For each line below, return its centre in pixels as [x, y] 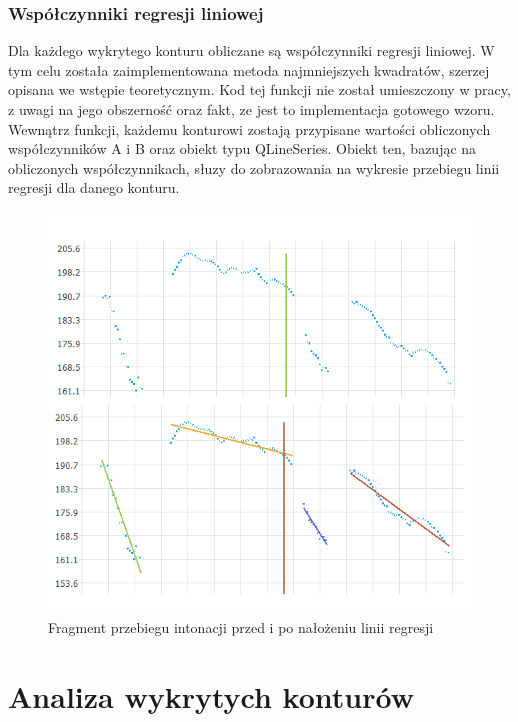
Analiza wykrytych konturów [211, 696]
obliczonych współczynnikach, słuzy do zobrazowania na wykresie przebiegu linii [254, 167]
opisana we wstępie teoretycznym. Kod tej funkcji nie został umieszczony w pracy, [259, 89]
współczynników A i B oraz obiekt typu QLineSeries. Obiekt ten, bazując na [242, 148]
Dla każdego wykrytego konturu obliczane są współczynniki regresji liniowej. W [251, 50]
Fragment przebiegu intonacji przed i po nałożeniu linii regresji [241, 627]
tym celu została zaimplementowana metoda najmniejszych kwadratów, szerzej [249, 69]
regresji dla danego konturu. [94, 187]
